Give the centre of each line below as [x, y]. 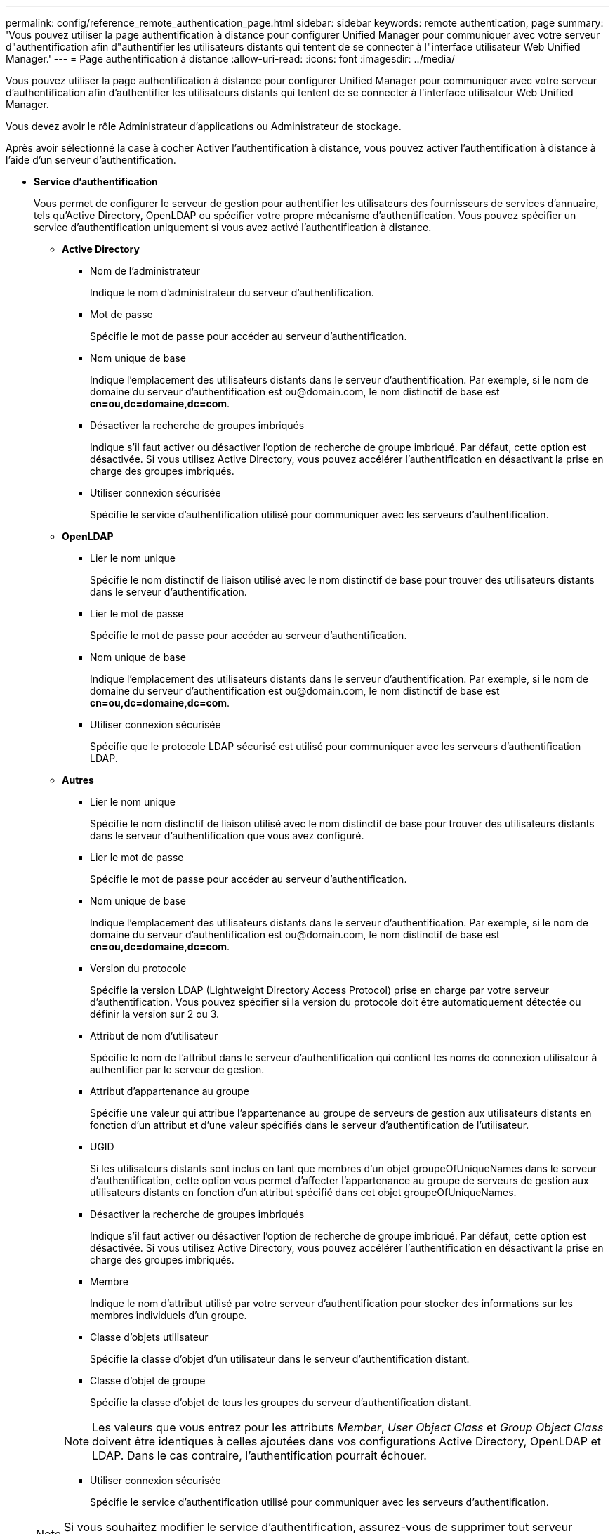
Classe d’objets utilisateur [149, 1337]
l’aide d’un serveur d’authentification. [91, 160]
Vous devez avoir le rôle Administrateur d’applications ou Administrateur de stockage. [204, 126]
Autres [78, 780]
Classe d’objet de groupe [148, 1381]
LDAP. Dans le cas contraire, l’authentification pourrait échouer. [259, 1455]
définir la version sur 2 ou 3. [155, 1014]
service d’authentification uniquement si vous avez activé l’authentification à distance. [233, 227]
